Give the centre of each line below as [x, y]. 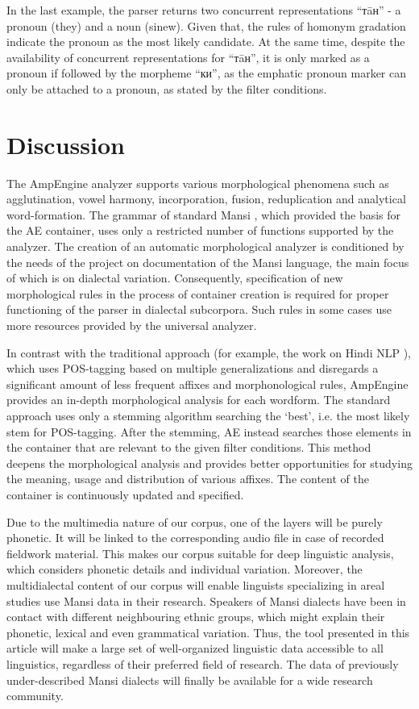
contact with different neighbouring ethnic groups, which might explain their [196, 617]
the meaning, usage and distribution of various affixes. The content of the [188, 479]
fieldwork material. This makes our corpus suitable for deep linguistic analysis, [200, 553]
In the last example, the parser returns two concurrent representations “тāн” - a [204, 10]
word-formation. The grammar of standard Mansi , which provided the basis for [204, 214]
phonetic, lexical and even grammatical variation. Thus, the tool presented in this [208, 632]
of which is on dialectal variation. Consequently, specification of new [175, 278]
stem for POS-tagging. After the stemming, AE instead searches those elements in [209, 431]
